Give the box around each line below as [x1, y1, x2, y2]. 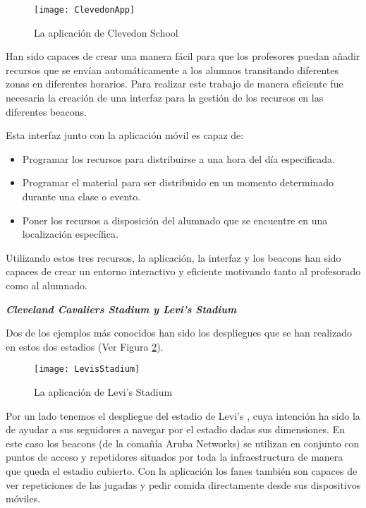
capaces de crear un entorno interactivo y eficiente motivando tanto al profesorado [6, 264, 361, 279]
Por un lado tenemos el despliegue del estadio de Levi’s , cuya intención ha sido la [6, 408, 360, 423]
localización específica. [22, 226, 118, 241]
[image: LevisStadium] [34, 364, 140, 375]
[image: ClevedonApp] [34, 5, 135, 15]
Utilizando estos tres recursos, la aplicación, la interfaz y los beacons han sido [6, 250, 341, 265]
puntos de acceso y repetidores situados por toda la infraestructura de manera [6, 449, 343, 464]
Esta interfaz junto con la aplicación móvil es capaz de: [6, 128, 244, 143]
